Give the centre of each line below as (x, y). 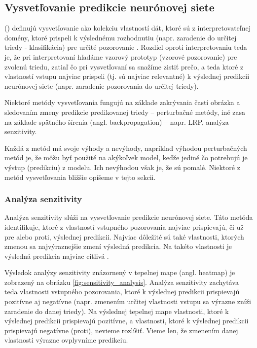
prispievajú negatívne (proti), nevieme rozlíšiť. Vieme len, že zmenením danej (121, 330)
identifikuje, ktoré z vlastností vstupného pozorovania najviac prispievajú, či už (124, 226)
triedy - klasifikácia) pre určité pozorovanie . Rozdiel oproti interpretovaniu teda (126, 47)
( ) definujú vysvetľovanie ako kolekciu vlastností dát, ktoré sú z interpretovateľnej (128, 28)
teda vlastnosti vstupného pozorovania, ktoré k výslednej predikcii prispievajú (122, 292)
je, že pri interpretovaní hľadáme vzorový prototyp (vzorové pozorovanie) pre (121, 56)
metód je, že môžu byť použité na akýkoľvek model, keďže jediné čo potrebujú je (126, 157)
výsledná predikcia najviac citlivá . (57, 256)
